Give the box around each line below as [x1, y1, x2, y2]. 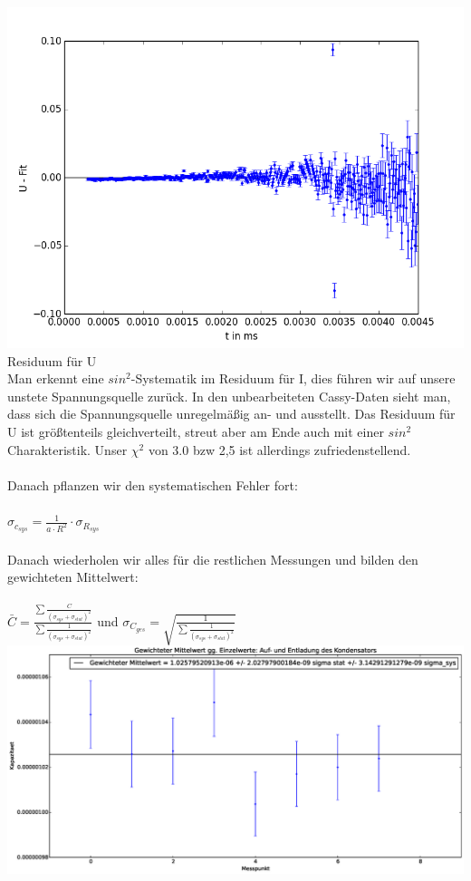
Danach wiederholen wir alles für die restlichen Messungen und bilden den [7, 549, 418, 568]
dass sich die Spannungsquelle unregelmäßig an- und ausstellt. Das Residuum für [7, 404, 456, 423]
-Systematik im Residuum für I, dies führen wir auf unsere [130, 369, 456, 388]
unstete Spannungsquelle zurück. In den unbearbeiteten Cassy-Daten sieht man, [7, 386, 451, 405]
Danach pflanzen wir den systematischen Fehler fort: [7, 475, 298, 494]
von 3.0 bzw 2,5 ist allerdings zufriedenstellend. [148, 440, 411, 459]
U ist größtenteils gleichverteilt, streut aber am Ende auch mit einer [7, 422, 384, 441]
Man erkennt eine [7, 369, 104, 388]
